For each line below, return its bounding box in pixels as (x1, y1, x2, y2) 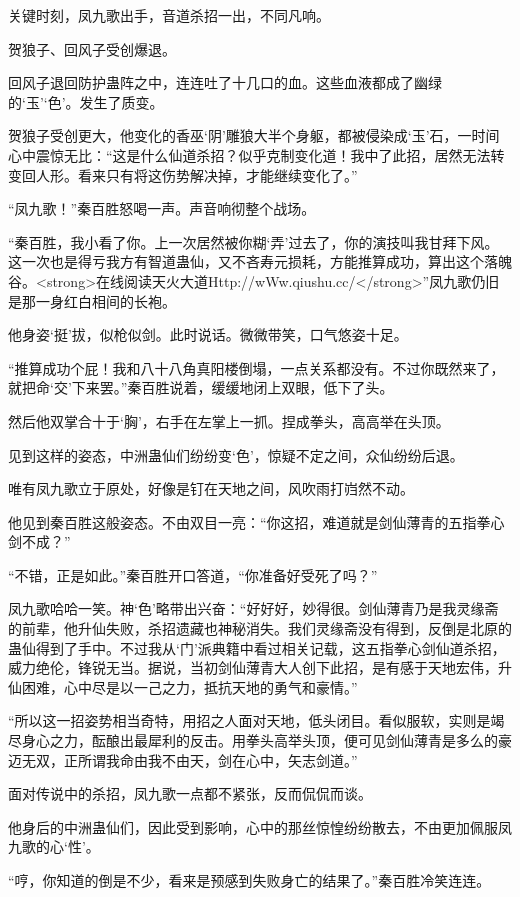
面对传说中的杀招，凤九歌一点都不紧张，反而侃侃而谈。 (8, 783, 372, 804)
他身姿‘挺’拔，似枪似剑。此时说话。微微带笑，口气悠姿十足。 (8, 324, 408, 345)
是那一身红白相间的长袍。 (8, 290, 176, 311)
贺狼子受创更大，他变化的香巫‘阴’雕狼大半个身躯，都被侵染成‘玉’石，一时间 (8, 125, 500, 146)
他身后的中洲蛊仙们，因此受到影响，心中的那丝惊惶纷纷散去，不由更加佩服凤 (8, 816, 512, 837)
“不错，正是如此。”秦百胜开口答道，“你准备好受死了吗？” (8, 564, 378, 585)
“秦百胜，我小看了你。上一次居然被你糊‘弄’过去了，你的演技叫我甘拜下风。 (8, 231, 499, 252)
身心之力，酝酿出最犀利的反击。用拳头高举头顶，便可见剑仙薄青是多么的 (21, 730, 498, 751)
